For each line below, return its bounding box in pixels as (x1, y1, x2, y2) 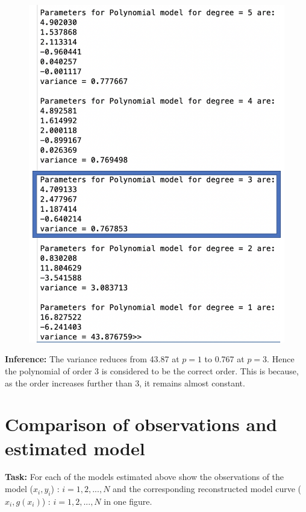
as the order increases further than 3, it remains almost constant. (5, 376, 245, 389)
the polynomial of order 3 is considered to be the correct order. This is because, (5, 364, 299, 377)
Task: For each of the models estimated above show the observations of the (5, 470, 284, 483)
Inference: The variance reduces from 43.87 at (5, 353, 180, 365)
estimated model (5, 435, 145, 460)
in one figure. (104, 494, 152, 507)
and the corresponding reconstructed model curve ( (113, 482, 302, 495)
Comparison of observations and (5, 412, 277, 437)
